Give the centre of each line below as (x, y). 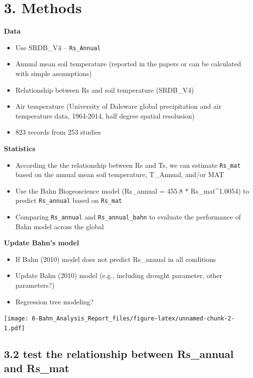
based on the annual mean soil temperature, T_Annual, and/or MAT (120, 174)
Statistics (20, 148)
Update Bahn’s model (42, 243)
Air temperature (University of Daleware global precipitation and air (118, 106)
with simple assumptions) (53, 73)
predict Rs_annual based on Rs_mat (69, 200)
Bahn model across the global (60, 226)
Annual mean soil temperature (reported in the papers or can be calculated (128, 64)
